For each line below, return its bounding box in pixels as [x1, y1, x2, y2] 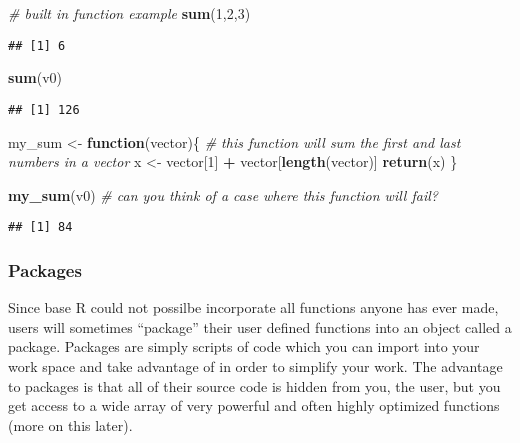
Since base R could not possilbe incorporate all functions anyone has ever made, [8, 297, 499, 318]
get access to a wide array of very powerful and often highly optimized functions [8, 395, 500, 416]
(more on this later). [8, 414, 133, 435]
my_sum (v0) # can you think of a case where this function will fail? [8, 184, 438, 205]
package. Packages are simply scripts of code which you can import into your [8, 336, 480, 357]
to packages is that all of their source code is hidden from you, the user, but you [8, 375, 501, 396]
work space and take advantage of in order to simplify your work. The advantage [8, 355, 503, 376]
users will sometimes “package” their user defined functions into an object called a [8, 316, 512, 337]
